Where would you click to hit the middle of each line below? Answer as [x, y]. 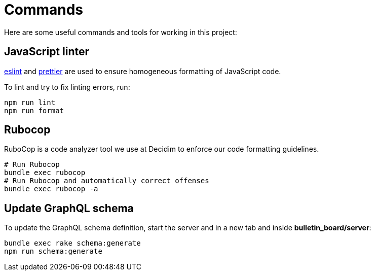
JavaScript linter [47, 52]
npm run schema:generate [53, 251]
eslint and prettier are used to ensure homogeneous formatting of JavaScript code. [143, 71]
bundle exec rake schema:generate [72, 243]
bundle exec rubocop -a [51, 189]
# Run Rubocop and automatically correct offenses [107, 181]
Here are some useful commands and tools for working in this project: [121, 32]
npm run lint [30, 102]
